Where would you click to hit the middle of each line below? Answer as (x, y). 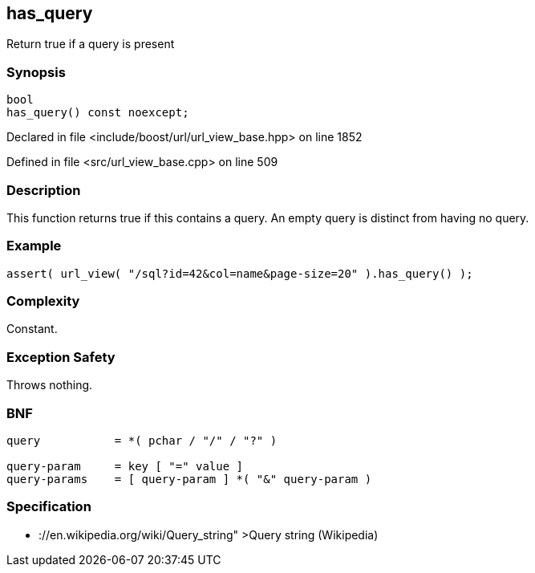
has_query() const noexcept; (98, 113)
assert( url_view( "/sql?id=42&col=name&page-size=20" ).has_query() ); (240, 273)
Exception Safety (61, 357)
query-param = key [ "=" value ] (125, 466)
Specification (49, 507)
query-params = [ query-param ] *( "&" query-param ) (189, 479)
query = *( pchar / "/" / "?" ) (142, 440)
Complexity (43, 301)
